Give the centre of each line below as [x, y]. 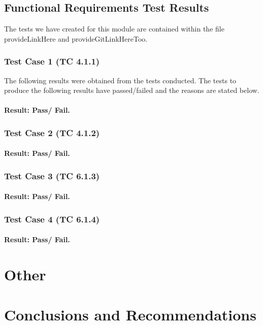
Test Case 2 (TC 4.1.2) [52, 132]
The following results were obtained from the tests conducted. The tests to [120, 80]
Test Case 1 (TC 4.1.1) [52, 61]
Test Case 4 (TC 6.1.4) [52, 219]
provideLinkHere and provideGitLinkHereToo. [76, 38]
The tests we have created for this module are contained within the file [114, 29]
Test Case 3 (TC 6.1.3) [52, 175]
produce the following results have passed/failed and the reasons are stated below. [132, 90]
